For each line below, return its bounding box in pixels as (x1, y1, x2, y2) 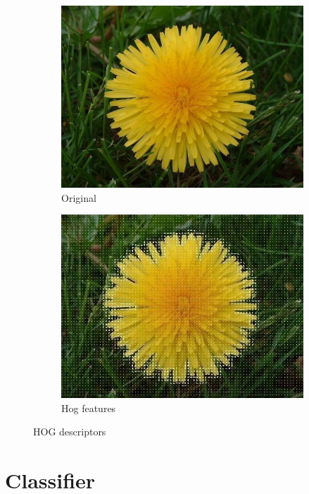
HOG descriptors (33, 424, 106, 439)
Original (61, 190, 96, 205)
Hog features (61, 400, 116, 415)
